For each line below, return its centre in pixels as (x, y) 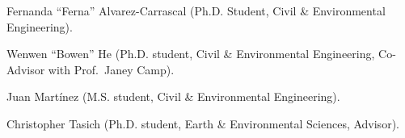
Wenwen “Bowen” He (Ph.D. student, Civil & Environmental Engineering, (191, 54)
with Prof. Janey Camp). (111, 69)
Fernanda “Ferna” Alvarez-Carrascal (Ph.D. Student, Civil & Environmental (196, 10)
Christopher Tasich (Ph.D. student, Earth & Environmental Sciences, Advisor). (203, 123)
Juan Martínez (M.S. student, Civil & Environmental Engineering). (173, 96)
